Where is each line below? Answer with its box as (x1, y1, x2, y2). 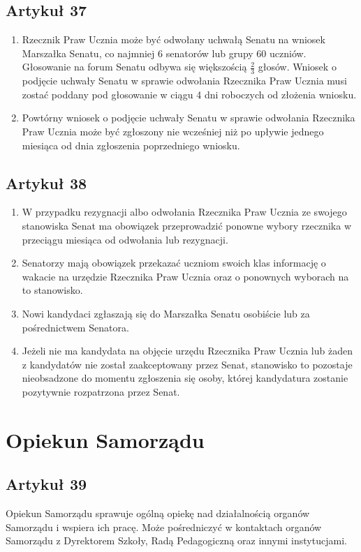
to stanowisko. (22, 283, 83, 297)
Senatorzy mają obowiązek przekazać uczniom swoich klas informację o (22, 255, 326, 270)
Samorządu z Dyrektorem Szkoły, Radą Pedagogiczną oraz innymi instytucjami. (6, 533, 347, 548)
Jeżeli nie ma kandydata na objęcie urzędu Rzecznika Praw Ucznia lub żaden (22, 343, 353, 358)
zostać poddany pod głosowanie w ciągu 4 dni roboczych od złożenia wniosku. (22, 87, 357, 101)
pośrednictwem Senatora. (22, 320, 129, 334)
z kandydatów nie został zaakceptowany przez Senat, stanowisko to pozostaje (22, 357, 353, 371)
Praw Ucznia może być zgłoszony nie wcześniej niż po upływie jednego (22, 124, 324, 138)
